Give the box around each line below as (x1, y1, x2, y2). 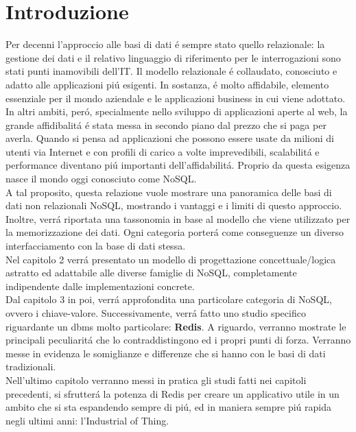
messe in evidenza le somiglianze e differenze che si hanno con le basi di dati (5, 346, 326, 360)
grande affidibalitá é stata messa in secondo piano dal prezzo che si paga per (5, 117, 327, 132)
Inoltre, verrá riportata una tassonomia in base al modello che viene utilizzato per (5, 211, 351, 226)
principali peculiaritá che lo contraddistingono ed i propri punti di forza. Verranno (5, 333, 351, 347)
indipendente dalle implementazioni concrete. (5, 278, 195, 293)
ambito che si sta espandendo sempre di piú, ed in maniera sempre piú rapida (5, 400, 331, 414)
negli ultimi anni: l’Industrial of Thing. (5, 413, 169, 427)
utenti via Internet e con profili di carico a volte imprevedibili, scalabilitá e (5, 144, 320, 158)
